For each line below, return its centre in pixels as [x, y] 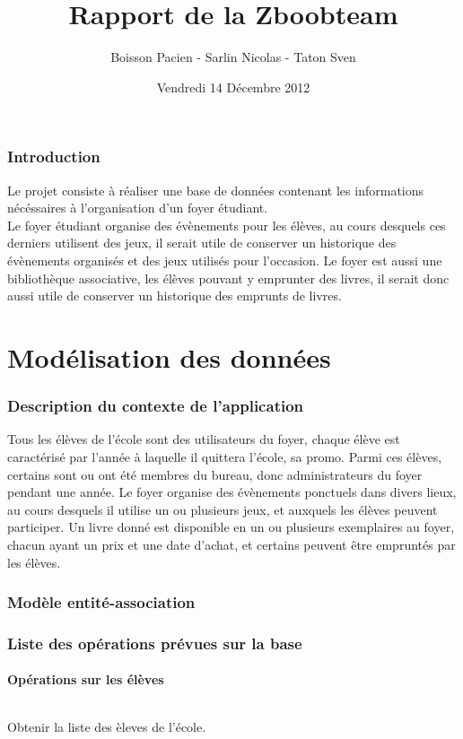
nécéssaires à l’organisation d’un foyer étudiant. [138, 208]
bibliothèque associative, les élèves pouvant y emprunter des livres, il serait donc [228, 278]
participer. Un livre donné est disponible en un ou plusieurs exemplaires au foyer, [231, 527]
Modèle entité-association [101, 602]
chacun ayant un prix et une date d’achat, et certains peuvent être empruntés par [231, 544]
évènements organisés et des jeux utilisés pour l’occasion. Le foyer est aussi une [225, 260]
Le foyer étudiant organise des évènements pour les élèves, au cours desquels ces [227, 225]
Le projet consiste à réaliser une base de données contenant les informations [216, 190]
